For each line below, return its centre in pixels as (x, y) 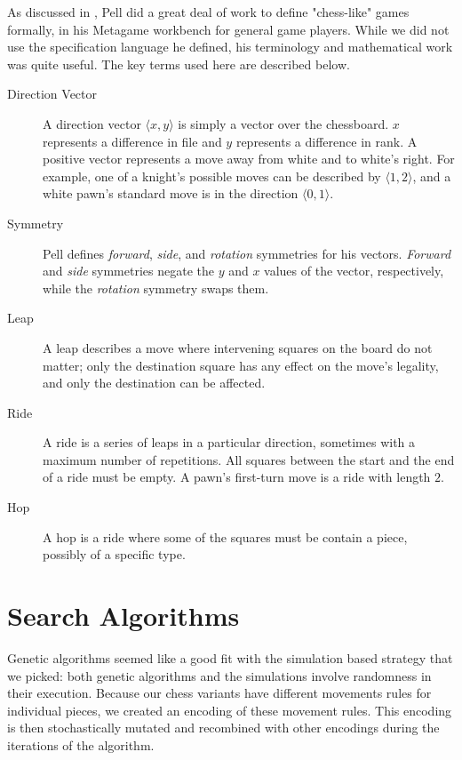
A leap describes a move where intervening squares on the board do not (238, 347)
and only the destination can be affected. (154, 383)
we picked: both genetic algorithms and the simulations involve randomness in (219, 675)
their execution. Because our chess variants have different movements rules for (219, 693)
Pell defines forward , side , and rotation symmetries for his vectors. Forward (247, 253)
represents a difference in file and (132, 141)
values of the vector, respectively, (354, 271)
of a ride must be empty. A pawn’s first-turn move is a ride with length (237, 477)
